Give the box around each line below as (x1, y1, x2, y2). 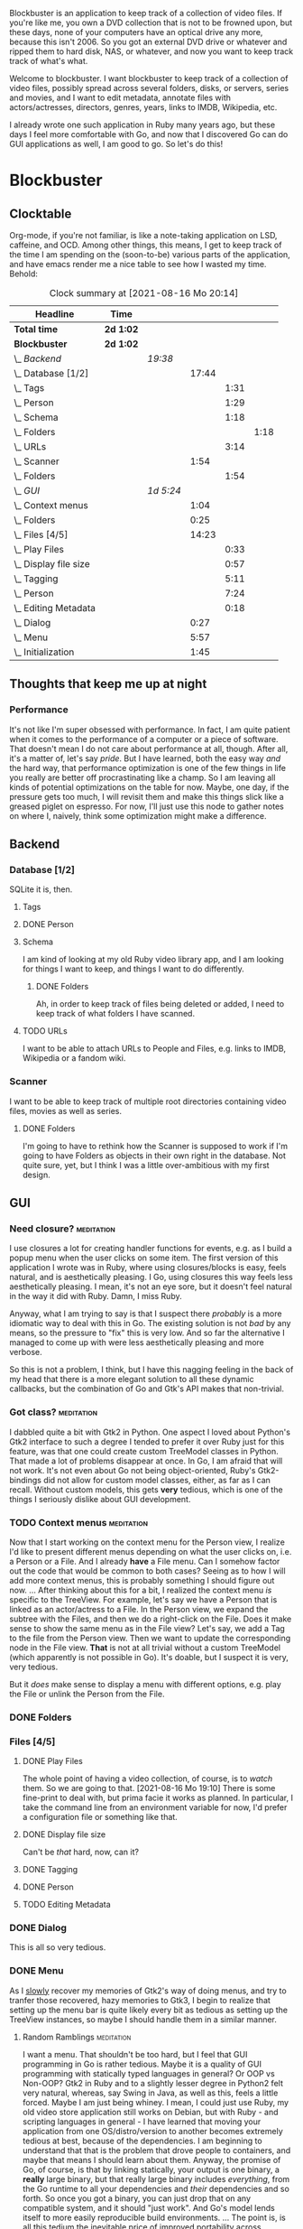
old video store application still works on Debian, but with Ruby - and (22, 2106, 279, 2117)
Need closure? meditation (9, 1222, 115, 1235)
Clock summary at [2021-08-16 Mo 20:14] (49, 287, 239, 299)
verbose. (9, 1347, 42, 1358)
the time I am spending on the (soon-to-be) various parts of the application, (9, 249, 290, 260)
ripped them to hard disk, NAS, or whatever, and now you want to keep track (9, 46, 294, 57)
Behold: (9, 268, 38, 279)
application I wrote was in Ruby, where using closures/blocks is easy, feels (9, 1262, 287, 1273)
